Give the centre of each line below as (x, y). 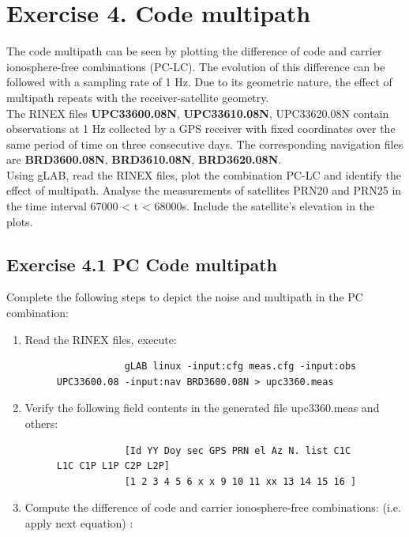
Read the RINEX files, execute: (101, 339)
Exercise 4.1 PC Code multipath (142, 264)
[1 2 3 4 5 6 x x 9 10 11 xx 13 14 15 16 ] (240, 481)
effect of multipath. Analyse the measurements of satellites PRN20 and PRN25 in (204, 190)
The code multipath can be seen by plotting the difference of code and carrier (194, 51)
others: (41, 424)
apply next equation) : (79, 522)
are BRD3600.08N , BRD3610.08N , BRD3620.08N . (144, 159)
